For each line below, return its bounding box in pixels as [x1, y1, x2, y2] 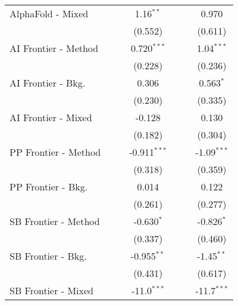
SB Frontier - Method [10, 214, 100, 228]
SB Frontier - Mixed [10, 284, 93, 297]
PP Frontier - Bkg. [10, 180, 88, 193]
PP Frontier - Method [10, 145, 101, 159]
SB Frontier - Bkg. [10, 249, 87, 263]
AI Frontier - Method [10, 41, 99, 55]
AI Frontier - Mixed [10, 110, 92, 124]
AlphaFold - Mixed [10, 7, 89, 20]
